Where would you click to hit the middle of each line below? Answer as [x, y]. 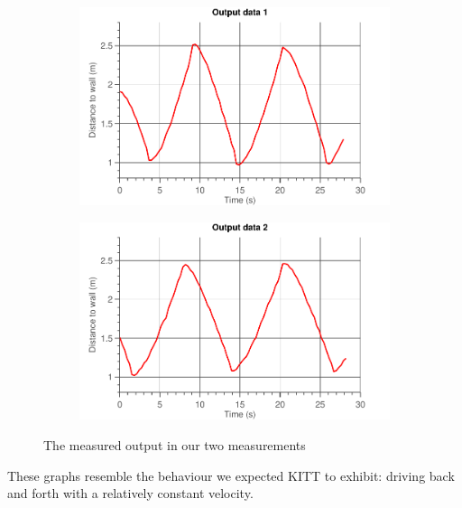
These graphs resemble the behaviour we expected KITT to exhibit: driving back [231, 475]
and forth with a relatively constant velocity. [130, 493]
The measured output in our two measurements [175, 445]
